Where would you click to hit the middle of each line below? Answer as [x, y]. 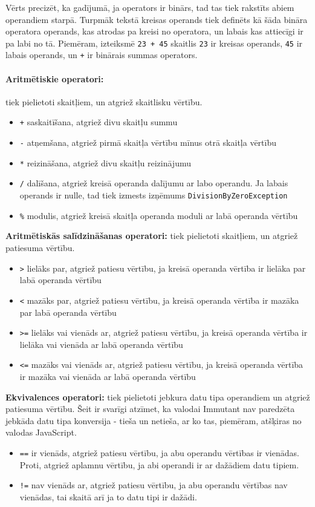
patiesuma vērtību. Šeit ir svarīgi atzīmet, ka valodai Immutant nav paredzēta [150, 409]
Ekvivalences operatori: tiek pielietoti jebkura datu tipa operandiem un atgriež [158, 397]
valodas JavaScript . [41, 432]
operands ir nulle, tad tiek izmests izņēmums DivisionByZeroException [154, 195]
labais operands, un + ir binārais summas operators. [102, 55]
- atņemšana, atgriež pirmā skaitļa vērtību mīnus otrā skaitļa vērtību [148, 142]
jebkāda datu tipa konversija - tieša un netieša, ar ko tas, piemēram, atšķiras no [154, 420]
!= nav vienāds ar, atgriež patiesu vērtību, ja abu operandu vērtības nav [154, 485]
